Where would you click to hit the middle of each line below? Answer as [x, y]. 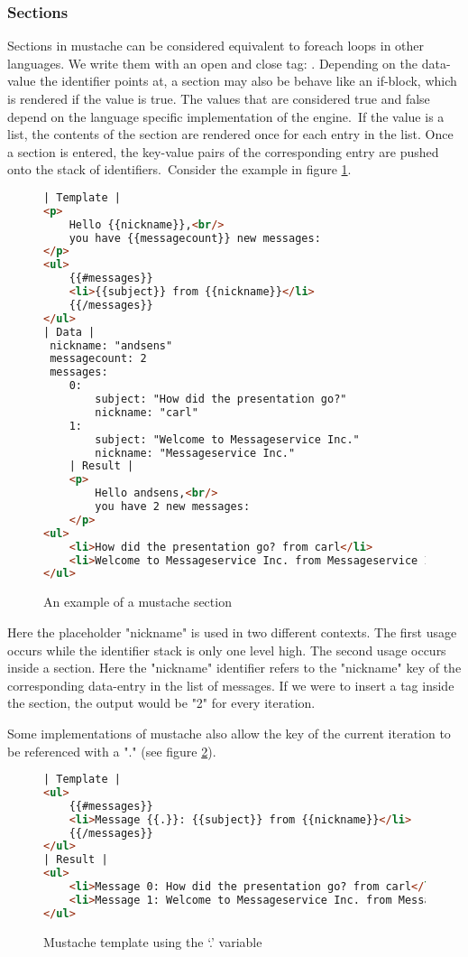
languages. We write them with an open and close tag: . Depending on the [212, 63]
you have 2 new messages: [173, 507]
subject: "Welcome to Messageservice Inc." [227, 439]
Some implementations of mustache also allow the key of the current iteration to [229, 733]
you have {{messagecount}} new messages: [195, 238]
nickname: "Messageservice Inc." [195, 453]
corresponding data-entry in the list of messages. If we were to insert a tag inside [231, 685]
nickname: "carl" [147, 412]
